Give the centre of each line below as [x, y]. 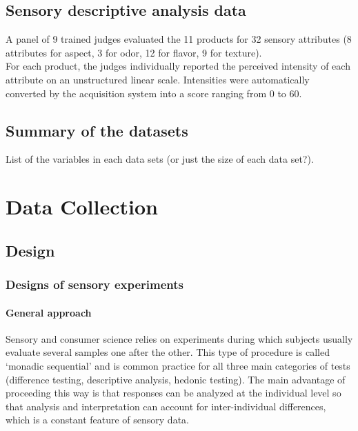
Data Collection [82, 207]
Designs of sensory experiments [95, 284]
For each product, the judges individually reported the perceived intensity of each [178, 66]
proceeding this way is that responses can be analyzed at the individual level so [173, 393]
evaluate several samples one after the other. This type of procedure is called [168, 352]
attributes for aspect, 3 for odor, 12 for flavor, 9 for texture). [134, 52]
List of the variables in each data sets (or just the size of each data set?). [160, 159]
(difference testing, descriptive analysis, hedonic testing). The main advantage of [176, 379]
